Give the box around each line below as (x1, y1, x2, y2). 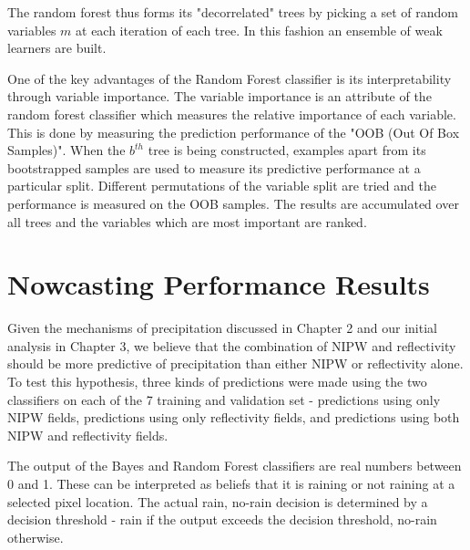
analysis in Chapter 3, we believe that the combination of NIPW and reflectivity (7, 336, 456, 355)
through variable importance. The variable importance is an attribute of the (7, 87, 432, 106)
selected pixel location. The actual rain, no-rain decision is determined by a (7, 492, 428, 511)
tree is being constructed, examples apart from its (148, 140, 426, 160)
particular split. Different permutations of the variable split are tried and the (7, 176, 436, 195)
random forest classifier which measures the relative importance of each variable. (7, 104, 456, 123)
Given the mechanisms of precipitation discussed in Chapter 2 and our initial (7, 318, 437, 337)
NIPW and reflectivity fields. (7, 425, 169, 444)
